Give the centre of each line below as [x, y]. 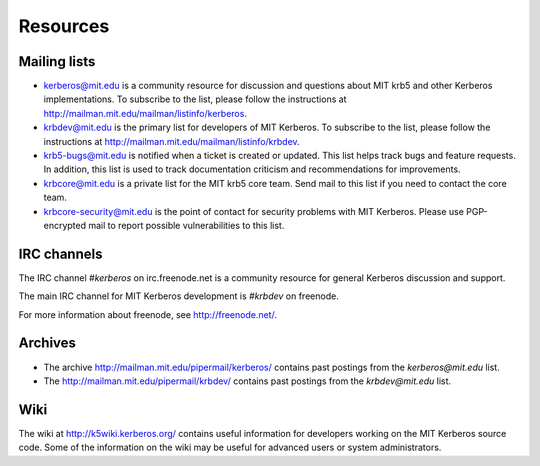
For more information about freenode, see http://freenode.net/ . [147, 314]
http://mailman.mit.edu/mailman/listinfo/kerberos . [145, 113]
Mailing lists [57, 61]
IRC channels [60, 253]
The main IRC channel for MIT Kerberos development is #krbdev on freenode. [178, 296]
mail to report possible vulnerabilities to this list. [186, 225]
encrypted [65, 225]
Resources [64, 26]
